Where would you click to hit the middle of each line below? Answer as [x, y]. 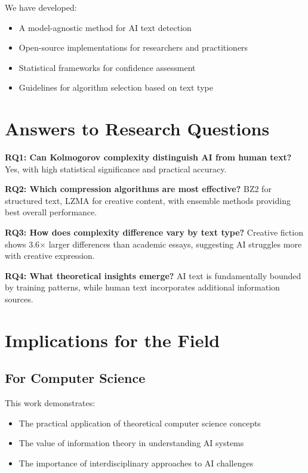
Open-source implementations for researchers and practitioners [133, 47]
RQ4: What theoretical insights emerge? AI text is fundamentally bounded [153, 275]
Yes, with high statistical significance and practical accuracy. [116, 169]
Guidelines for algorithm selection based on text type [116, 87]
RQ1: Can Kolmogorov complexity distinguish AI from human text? [148, 157]
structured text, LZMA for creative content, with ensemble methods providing [148, 200]
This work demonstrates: [50, 403]
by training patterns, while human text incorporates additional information [142, 287]
